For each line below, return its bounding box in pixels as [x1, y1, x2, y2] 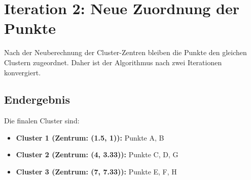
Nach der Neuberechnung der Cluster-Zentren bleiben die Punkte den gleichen [4, 47, 247, 58]
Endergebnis [4, 92, 70, 107]
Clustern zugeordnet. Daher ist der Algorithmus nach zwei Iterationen [4, 57, 222, 67]
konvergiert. [4, 67, 41, 77]
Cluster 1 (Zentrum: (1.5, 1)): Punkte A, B [16, 132, 164, 143]
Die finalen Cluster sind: [4, 115, 80, 126]
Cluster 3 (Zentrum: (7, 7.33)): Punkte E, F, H [16, 166, 177, 177]
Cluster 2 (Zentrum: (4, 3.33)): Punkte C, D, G [16, 149, 178, 160]
